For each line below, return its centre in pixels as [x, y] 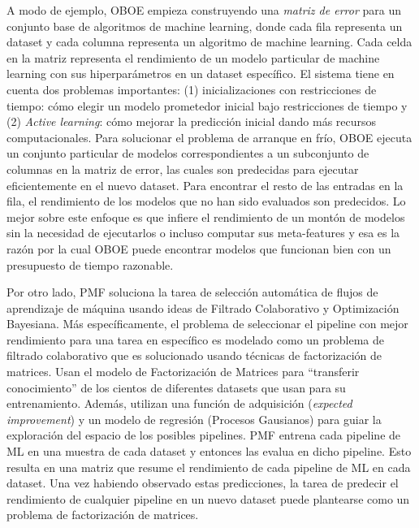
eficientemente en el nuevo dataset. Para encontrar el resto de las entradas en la [205, 185]
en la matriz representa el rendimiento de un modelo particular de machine [193, 57]
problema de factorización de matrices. [103, 515]
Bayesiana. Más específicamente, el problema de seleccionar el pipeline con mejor [207, 324]
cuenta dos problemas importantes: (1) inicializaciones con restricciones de [192, 89]
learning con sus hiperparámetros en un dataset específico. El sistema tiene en [201, 74]
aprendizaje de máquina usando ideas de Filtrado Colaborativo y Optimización [203, 307]
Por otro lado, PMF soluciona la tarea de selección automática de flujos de [192, 292]
